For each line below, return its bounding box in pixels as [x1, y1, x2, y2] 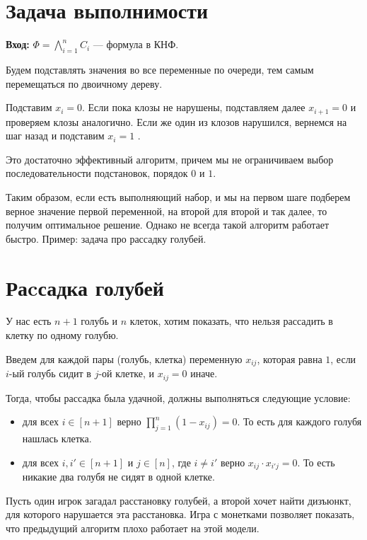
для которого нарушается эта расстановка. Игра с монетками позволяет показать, [6, 507, 355, 522]
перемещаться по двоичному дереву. [6, 76, 163, 91]
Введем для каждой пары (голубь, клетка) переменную [6, 351, 243, 366]
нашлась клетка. [22, 430, 92, 445]
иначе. [190, 366, 218, 381]
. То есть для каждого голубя [237, 414, 362, 429]
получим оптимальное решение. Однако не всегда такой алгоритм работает [6, 217, 330, 232]
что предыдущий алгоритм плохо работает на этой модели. [6, 520, 260, 535]
